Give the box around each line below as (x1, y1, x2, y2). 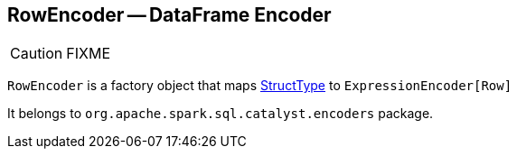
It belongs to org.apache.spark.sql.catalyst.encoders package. (7, 106, 434, 122)
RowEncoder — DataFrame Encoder (7, 4, 332, 26)
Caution (10, 44, 63, 63)
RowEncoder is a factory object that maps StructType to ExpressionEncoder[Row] (7, 78, 512, 94)
